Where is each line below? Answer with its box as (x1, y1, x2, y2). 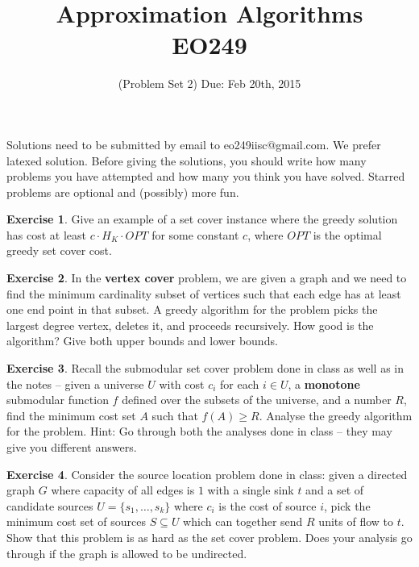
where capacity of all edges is (51, 482, 195, 498)
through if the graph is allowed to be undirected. (6, 544, 247, 561)
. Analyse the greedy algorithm (259, 406, 413, 423)
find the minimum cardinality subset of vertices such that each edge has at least (6, 285, 401, 302)
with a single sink (207, 482, 294, 498)
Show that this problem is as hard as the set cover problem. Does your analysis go (6, 528, 413, 545)
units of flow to (318, 513, 394, 530)
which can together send (183, 513, 303, 530)
